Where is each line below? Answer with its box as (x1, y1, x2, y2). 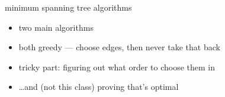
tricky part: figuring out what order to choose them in (18, 60, 216, 73)
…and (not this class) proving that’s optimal (18, 80, 179, 93)
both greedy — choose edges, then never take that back (18, 41, 220, 53)
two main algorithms (18, 21, 94, 33)
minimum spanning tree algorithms (5, 1, 132, 13)
